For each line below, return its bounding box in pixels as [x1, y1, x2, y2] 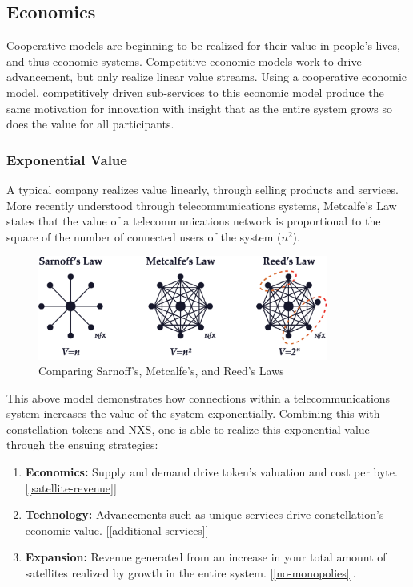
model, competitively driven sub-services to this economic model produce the [6, 83, 384, 100]
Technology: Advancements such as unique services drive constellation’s [25, 506, 384, 523]
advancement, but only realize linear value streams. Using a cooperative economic [6, 68, 407, 85]
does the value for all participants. [6, 115, 174, 132]
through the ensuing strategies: [6, 436, 158, 453]
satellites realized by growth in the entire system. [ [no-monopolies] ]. [25, 565, 356, 581]
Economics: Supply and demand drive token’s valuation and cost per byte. [25, 464, 398, 480]
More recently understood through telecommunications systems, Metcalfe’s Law [6, 196, 397, 213]
